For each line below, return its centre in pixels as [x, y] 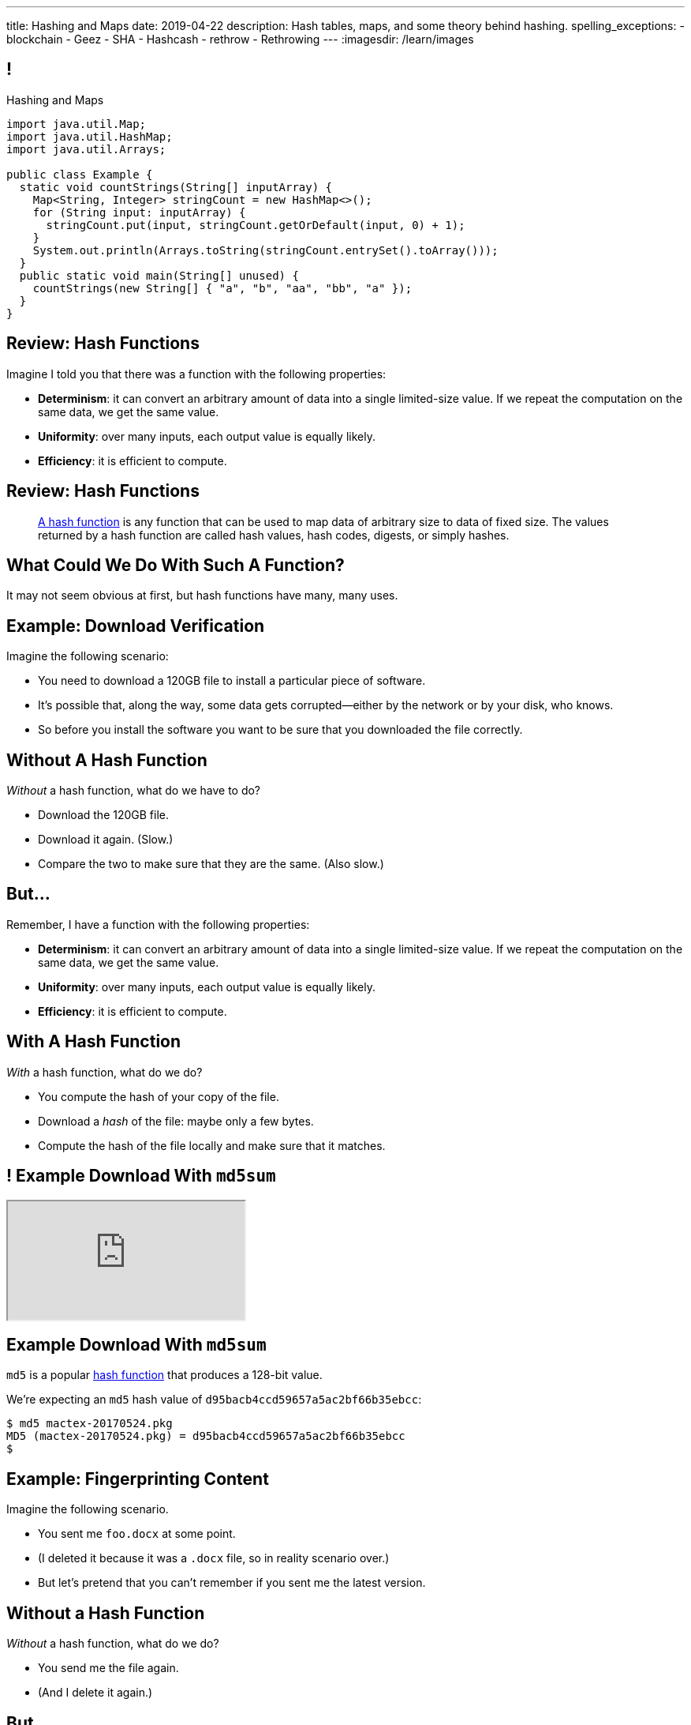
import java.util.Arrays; [86, 149]
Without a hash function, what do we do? [113, 1644]
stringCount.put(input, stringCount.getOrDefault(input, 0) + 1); [256, 225]
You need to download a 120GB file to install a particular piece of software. [232, 681]
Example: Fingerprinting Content [138, 1479]
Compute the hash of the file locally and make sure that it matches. [212, 1145]
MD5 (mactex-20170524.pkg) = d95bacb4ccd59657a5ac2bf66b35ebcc [206, 1436]
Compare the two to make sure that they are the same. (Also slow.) [211, 864]
